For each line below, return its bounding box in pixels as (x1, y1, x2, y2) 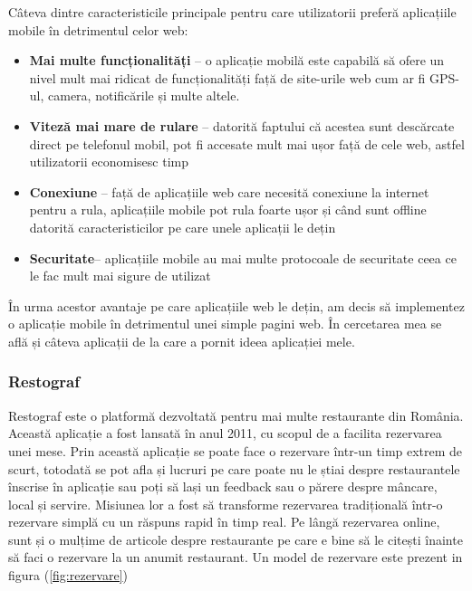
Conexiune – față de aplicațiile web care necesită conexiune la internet (29, 182, 429, 201)
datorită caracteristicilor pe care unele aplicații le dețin (29, 217, 336, 236)
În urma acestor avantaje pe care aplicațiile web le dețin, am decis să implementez (8, 296, 465, 315)
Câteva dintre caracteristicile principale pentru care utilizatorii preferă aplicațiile (8, 3, 457, 21)
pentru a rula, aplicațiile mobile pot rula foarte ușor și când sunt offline (29, 200, 427, 219)
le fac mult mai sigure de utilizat (29, 266, 211, 285)
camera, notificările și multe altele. (48, 86, 240, 105)
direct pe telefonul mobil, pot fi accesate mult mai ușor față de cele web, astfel (29, 134, 465, 153)
